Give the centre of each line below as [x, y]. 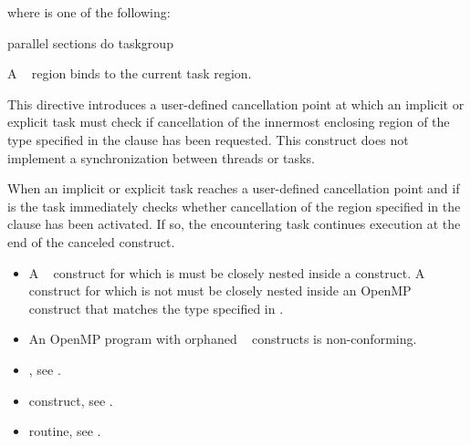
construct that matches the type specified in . [156, 308]
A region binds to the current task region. [130, 73]
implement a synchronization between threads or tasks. [161, 157]
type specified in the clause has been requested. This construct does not [208, 139]
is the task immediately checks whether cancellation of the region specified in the [234, 206]
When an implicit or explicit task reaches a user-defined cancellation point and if [234, 188]
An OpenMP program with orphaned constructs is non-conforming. [223, 339]
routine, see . [65, 431]
